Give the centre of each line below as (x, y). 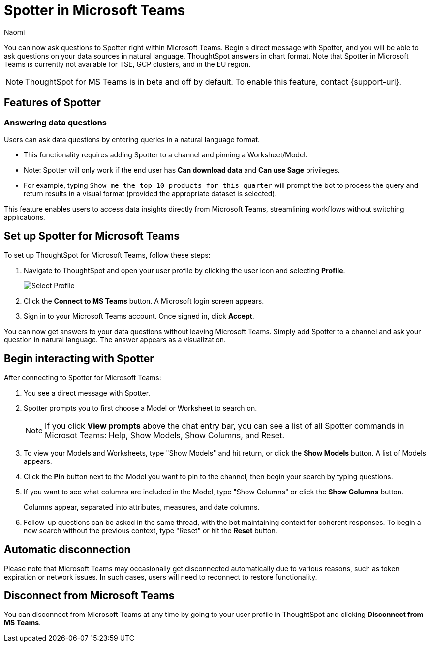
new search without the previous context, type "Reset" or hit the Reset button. (151, 530)
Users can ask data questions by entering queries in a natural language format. (132, 139)
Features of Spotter (52, 103)
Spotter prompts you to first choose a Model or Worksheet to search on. (140, 408)
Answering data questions (56, 122)
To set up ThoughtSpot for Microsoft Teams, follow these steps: (107, 255)
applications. (25, 217)
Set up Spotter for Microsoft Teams (92, 236)
